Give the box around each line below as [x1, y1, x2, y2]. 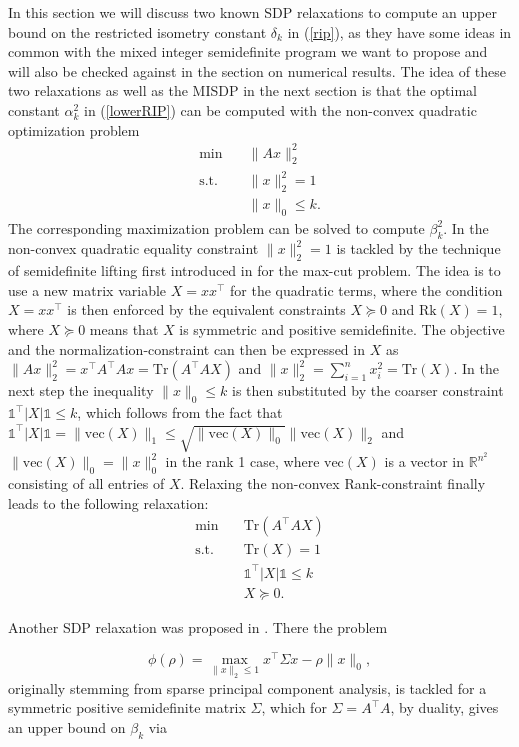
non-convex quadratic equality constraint [8, 238, 259, 259]
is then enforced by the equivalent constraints [67, 299, 346, 320]
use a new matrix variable [8, 279, 167, 300]
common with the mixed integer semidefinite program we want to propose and [8, 41, 488, 62]
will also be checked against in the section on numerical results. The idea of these [8, 60, 506, 81]
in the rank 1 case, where [165, 451, 320, 472]
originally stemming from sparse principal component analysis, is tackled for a [8, 677, 487, 698]
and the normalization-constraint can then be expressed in [8, 338, 365, 359]
